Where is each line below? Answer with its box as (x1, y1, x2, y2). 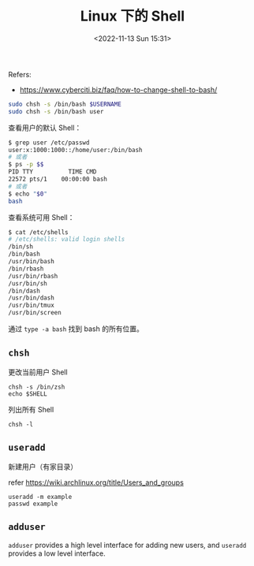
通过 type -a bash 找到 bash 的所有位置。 (8, 324, 144, 333)
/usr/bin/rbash (8, 272, 58, 280)
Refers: (8, 69, 32, 79)
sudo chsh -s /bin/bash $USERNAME (8, 100, 122, 108)
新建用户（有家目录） (8, 462, 77, 471)
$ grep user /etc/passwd (8, 139, 90, 147)
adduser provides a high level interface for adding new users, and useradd (8, 540, 247, 549)
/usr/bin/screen (8, 309, 62, 317)
